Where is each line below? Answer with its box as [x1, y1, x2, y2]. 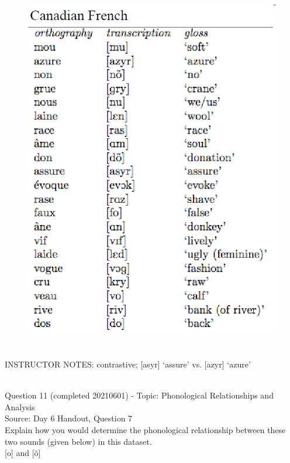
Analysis [5, 400, 35, 413]
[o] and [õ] [5, 447, 41, 459]
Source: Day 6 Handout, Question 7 [5, 412, 133, 424]
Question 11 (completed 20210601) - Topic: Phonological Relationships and [5, 389, 274, 401]
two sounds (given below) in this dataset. [5, 435, 152, 447]
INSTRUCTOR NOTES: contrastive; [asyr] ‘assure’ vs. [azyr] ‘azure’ [5, 358, 251, 370]
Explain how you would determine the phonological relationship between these [5, 424, 286, 436]
